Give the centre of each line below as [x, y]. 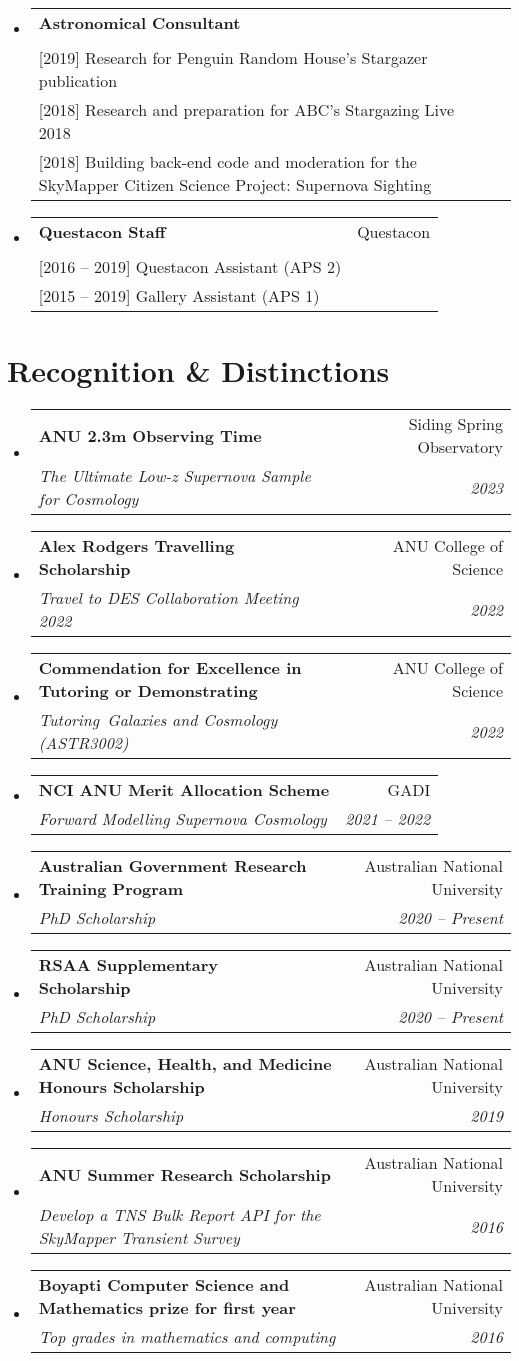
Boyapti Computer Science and [164, 1285]
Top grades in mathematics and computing [187, 1337]
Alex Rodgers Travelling [136, 546]
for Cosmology [88, 499]
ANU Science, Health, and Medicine [185, 1064]
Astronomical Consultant [139, 22]
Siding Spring [455, 424]
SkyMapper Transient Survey [139, 1238]
